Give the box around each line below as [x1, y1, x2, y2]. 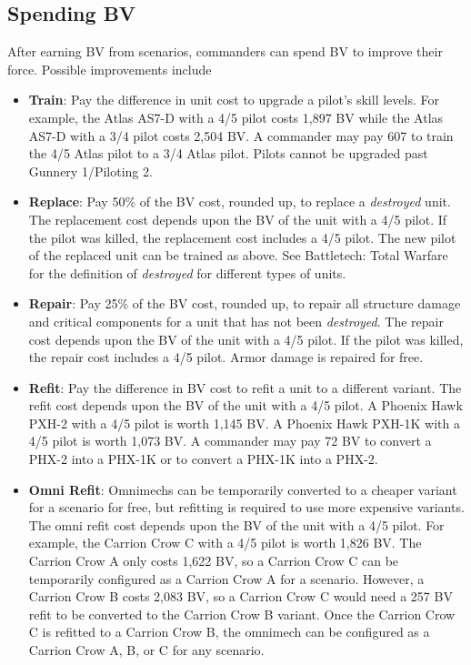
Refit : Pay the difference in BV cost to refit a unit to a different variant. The [28, 378, 462, 397]
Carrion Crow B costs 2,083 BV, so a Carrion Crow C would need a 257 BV [28, 587, 453, 606]
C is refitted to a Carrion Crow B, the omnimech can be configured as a [28, 622, 430, 641]
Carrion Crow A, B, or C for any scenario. [28, 640, 265, 660]
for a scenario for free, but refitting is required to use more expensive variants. [28, 498, 465, 517]
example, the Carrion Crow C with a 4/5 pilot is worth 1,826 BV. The [28, 533, 422, 552]
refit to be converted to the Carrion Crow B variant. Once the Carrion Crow [28, 604, 456, 623]
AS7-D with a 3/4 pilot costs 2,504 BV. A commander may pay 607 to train [28, 126, 454, 145]
